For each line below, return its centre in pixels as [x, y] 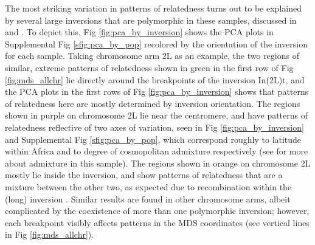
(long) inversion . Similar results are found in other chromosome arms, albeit [148, 198]
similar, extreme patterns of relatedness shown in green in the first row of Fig [149, 67]
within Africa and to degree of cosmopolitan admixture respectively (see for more [157, 151]
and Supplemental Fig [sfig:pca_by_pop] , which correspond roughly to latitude [153, 139]
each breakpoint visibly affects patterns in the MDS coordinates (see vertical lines [157, 222]
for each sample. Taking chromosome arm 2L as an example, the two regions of [152, 56]
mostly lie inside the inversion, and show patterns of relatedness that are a [144, 175]
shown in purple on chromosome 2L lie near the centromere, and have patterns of [157, 115]
